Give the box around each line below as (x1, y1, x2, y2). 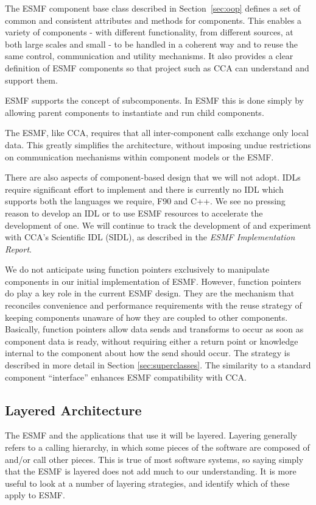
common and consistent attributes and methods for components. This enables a (5, 13, 302, 26)
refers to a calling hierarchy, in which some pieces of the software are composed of (5, 441, 310, 454)
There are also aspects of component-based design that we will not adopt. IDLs (5, 171, 301, 184)
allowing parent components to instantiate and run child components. (5, 106, 264, 118)
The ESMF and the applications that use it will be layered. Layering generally (5, 429, 297, 442)
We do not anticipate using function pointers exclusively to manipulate (5, 263, 270, 276)
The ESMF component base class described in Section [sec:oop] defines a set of (5, 2, 301, 14)
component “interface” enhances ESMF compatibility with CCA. (5, 370, 247, 383)
